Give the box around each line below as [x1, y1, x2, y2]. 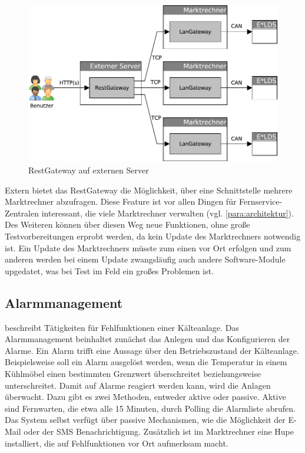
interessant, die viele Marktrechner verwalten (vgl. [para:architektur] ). [41, 206, 294, 219]
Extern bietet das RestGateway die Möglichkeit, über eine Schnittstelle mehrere [5, 183, 293, 196]
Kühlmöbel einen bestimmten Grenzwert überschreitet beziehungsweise [5, 367, 261, 379]
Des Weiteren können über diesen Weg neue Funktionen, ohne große [5, 218, 250, 231]
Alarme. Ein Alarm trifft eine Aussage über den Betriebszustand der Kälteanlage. [5, 344, 299, 356]
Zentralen [5, 206, 39, 219]
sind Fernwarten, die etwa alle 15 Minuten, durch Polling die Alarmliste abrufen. [5, 402, 296, 414]
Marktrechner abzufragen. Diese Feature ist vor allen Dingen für [5, 195, 237, 208]
